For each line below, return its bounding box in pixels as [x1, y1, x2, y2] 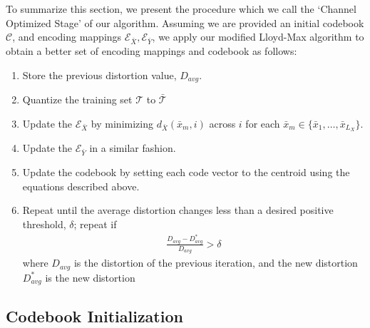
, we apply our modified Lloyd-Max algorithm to [152, 29, 364, 44]
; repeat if [73, 216, 117, 231]
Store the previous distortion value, [22, 67, 177, 82]
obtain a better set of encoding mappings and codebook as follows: [6, 43, 297, 58]
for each [245, 116, 280, 130]
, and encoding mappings [12, 29, 122, 44]
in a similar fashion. [89, 140, 176, 155]
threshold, [22, 216, 66, 231]
